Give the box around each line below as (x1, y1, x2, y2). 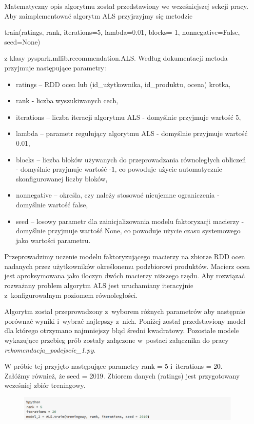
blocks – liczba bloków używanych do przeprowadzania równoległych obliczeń (16, 154, 246, 164)
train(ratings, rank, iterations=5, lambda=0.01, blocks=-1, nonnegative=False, (4, 27, 240, 37)
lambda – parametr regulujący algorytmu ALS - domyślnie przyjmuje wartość (16, 128, 248, 138)
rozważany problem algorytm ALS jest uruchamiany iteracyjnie (4, 280, 194, 290)
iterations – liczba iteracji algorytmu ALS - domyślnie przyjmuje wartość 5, (16, 112, 241, 122)
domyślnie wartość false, (16, 199, 88, 209)
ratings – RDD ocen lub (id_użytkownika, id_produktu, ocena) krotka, (16, 79, 231, 89)
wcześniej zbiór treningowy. (4, 380, 86, 390)
